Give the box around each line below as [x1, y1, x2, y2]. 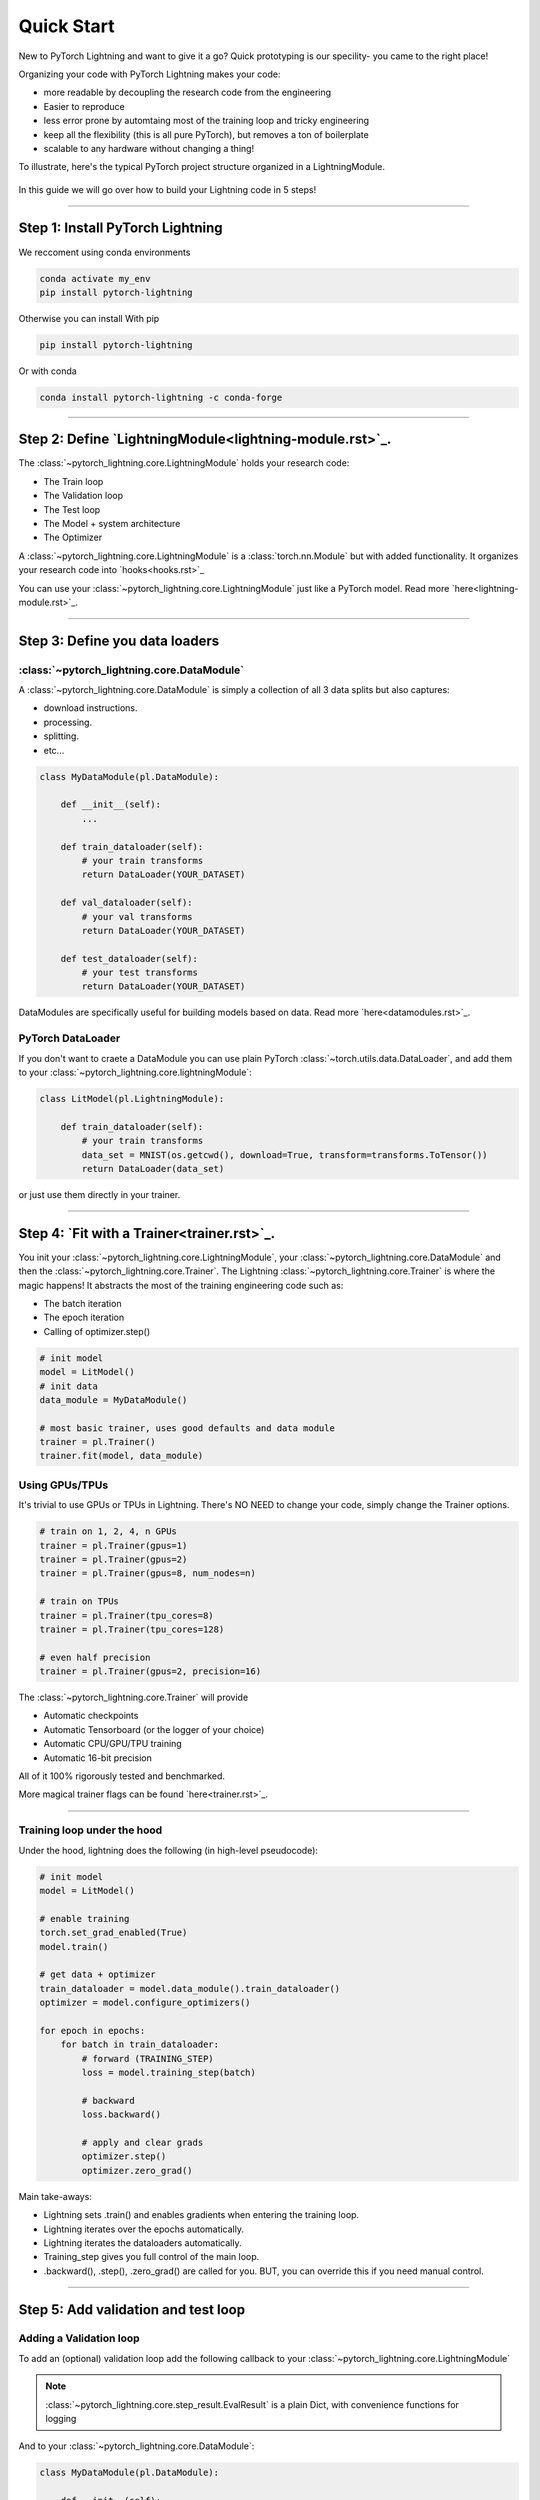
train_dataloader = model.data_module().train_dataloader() [39, 1983, 341, 1994]
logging [45, 2413, 77, 2425]
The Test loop [43, 503, 101, 515]
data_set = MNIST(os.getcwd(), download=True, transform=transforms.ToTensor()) [81, 1149, 489, 1160]
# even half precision [39, 1651, 151, 1663]
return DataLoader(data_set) [81, 1163, 225, 1174]
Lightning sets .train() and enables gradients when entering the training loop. [43, 2209, 360, 2221]
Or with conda [18, 365, 77, 377]
